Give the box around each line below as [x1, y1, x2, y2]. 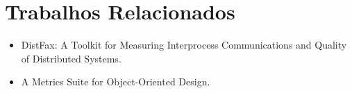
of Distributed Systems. [21, 51, 121, 65]
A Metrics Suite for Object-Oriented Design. [21, 74, 210, 89]
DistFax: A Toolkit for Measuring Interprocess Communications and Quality [21, 37, 347, 52]
